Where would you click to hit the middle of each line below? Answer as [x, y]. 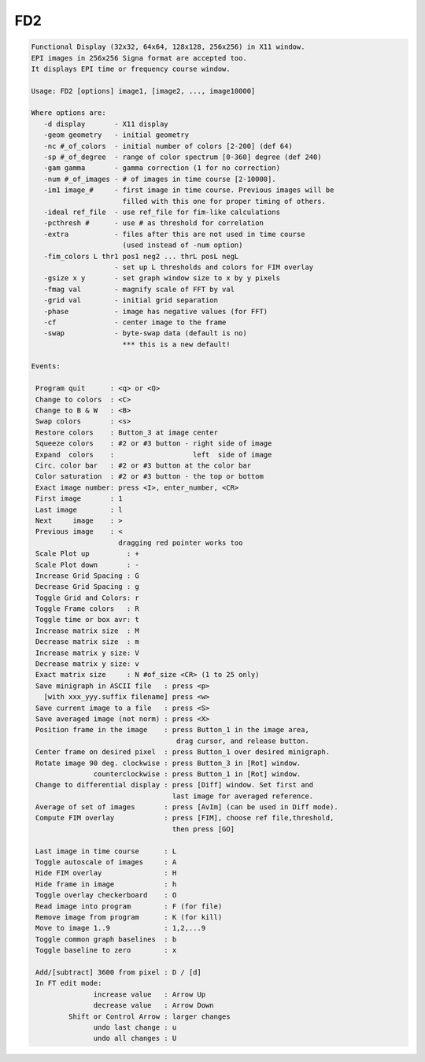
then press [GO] [203, 829]
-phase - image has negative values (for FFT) [156, 311]
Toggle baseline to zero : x [106, 950]
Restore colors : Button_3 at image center [127, 432]
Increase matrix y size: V [87, 653]
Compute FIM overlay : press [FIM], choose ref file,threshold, [185, 818]
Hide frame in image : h [106, 884]
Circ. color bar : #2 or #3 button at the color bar [144, 465]
